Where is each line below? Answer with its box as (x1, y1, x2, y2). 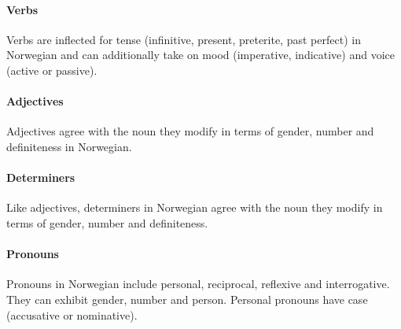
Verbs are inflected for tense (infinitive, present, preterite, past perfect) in (6, 31, 361, 47)
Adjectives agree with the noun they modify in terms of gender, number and (6, 123, 374, 139)
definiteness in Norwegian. (6, 138, 132, 154)
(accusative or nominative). (6, 306, 138, 323)
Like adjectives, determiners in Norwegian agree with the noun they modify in (6, 199, 383, 216)
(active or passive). (6, 61, 97, 78)
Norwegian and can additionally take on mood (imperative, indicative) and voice (6, 46, 395, 63)
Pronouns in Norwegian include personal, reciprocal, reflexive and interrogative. (6, 275, 390, 292)
